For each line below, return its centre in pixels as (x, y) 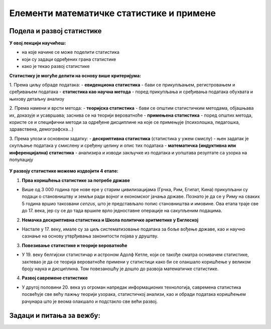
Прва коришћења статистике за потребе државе (76, 180)
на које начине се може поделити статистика (71, 52)
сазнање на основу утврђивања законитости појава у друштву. (90, 236)
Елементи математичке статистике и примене (112, 13)
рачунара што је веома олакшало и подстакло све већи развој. (90, 301)
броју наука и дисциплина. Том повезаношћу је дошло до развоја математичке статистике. (120, 269)
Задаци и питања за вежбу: (55, 316)
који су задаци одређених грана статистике (69, 59)
